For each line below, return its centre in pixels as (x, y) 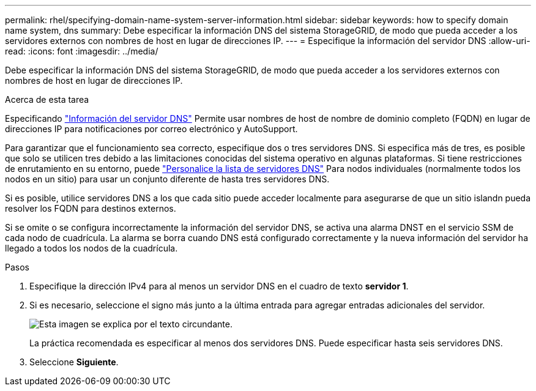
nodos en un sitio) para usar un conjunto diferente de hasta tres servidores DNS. (167, 179)
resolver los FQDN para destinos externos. (91, 208)
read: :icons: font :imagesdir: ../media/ (82, 51)
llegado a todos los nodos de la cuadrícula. (91, 248)
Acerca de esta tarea (47, 99)
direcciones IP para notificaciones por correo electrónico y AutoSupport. (151, 129)
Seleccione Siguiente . (74, 362)
